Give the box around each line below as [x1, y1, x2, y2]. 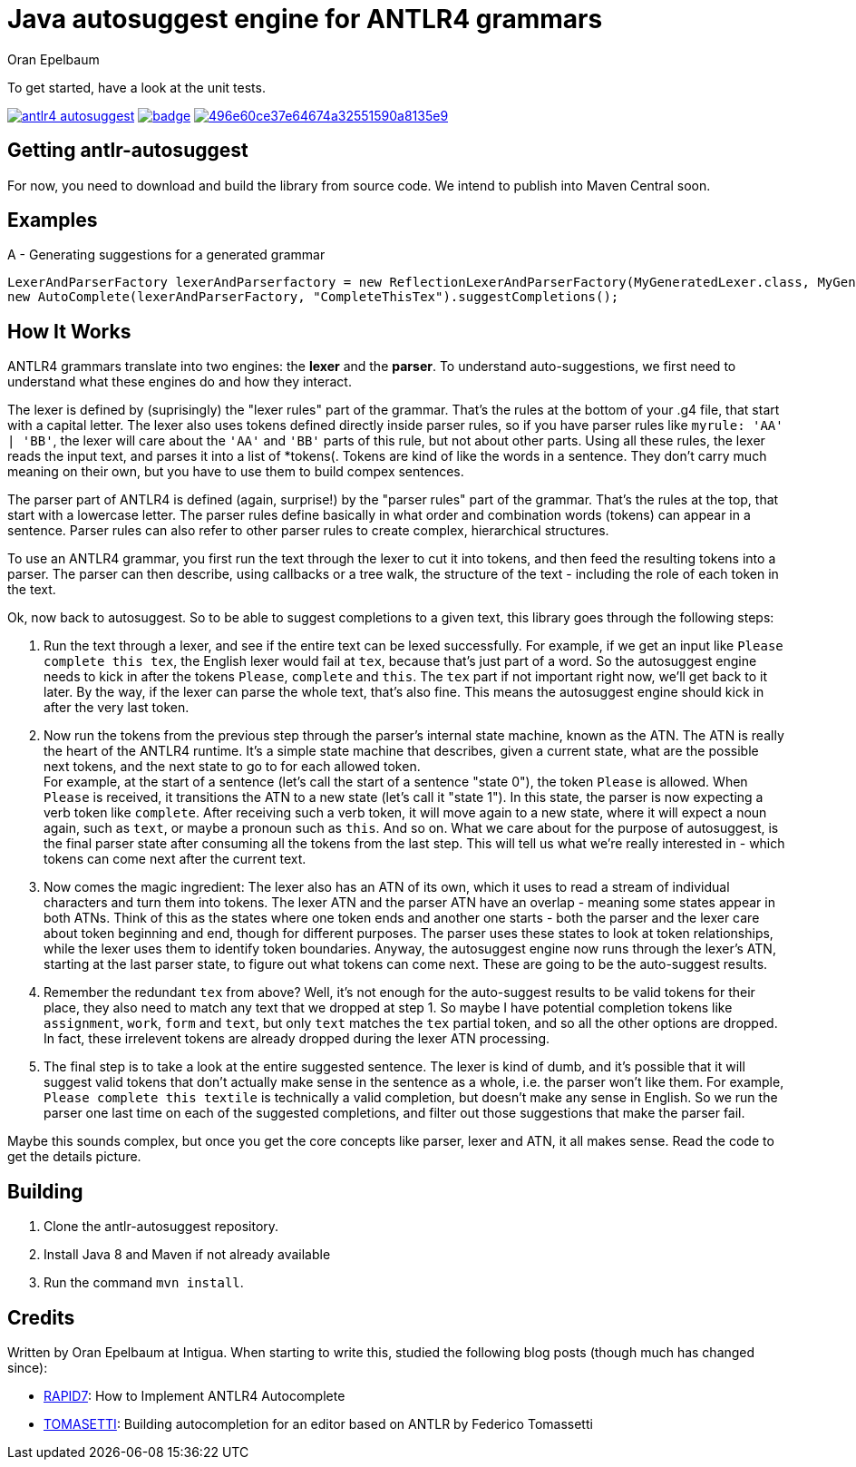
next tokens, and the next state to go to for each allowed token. [44, 758, 421, 775]
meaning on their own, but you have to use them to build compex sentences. [7, 464, 464, 480]
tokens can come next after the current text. [44, 851, 306, 867]
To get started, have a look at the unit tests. [7, 79, 266, 95]
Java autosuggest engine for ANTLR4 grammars [7, 4, 603, 34]
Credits [7, 1306, 75, 1329]
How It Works [7, 319, 131, 343]
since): [7, 1359, 48, 1375]
